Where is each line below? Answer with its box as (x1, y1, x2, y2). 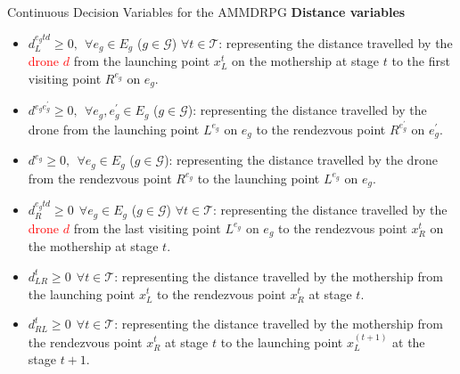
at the (392, 332, 425, 351)
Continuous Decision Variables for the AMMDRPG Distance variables (7, 3, 406, 20)
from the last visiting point (73, 218, 221, 237)
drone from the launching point (28, 119, 200, 138)
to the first (391, 52, 450, 70)
